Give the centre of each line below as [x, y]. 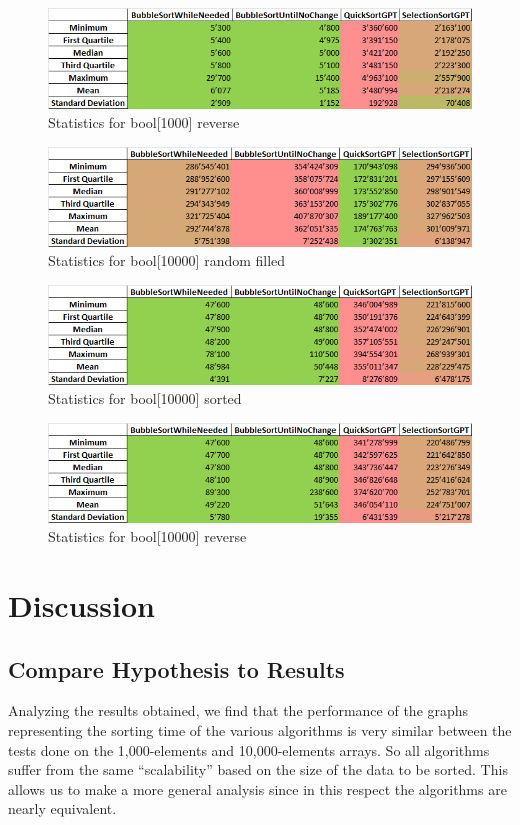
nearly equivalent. [62, 808]
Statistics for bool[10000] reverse [147, 536]
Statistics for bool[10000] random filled [167, 260]
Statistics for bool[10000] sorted [145, 398]
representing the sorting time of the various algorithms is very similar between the [260, 729]
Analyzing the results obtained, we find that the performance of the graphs [238, 710]
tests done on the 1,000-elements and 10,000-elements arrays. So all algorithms [249, 749]
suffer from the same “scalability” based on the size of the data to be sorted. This [258, 769]
